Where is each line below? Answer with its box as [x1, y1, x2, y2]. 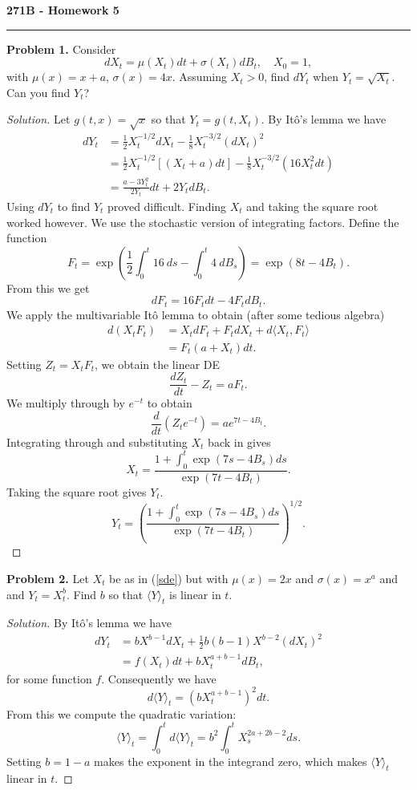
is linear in [169, 585, 221, 602]
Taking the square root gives [6, 483, 147, 500]
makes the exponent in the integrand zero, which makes [94, 752, 367, 769]
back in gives [208, 433, 271, 450]
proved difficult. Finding [107, 198, 227, 215]
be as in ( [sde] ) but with [109, 569, 229, 586]
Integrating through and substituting [6, 433, 188, 450]
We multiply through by [6, 395, 125, 411]
